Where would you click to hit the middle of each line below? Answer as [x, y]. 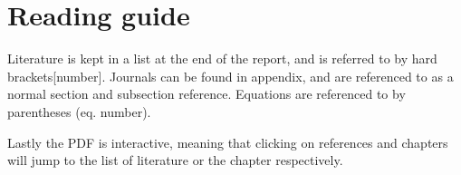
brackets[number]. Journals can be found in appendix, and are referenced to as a [230, 76]
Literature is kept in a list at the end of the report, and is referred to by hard [222, 58]
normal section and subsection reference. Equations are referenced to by [206, 94]
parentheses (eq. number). [79, 111]
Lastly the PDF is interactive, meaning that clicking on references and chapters [228, 142]
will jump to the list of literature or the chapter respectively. [175, 160]
